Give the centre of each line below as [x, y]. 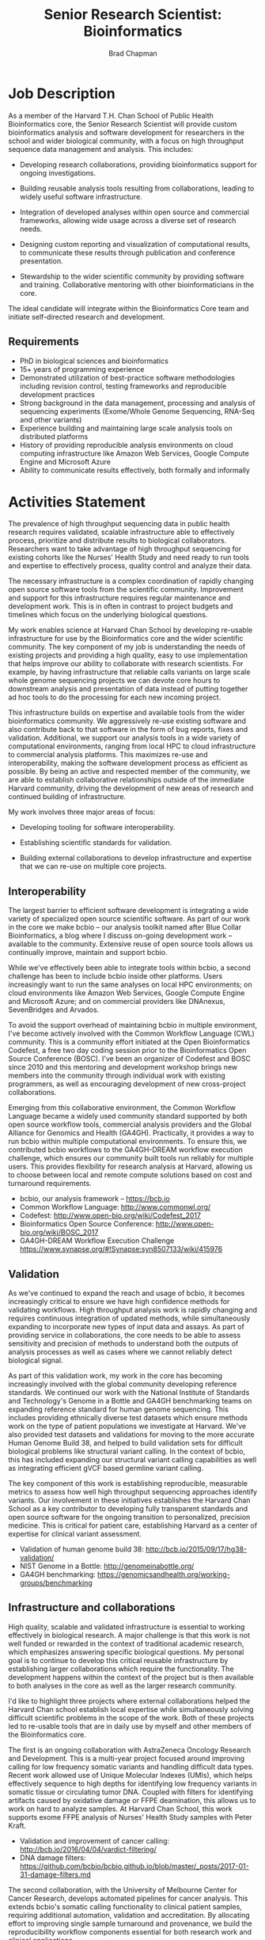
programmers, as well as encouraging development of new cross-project [127, 1084]
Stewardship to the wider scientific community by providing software [132, 276]
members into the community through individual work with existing [117, 1076]
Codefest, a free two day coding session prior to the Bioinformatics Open [127, 1051]
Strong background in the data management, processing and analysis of [137, 403]
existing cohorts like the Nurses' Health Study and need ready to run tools [129, 557]
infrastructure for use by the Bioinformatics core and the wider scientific [126, 638]
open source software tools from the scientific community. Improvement [126, 589]
